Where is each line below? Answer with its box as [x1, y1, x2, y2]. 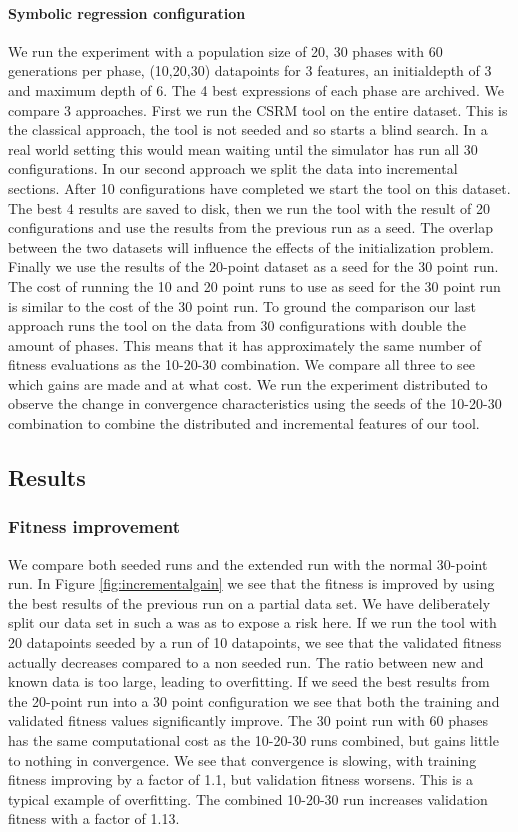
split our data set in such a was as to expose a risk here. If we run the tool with [8, 612, 497, 633]
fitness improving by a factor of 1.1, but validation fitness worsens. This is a [8, 769, 474, 790]
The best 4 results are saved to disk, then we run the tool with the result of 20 [8, 197, 491, 218]
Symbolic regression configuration [8, 2, 246, 23]
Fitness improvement [8, 514, 181, 539]
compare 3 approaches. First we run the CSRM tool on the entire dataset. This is [8, 99, 508, 120]
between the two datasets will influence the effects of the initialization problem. [8, 236, 494, 257]
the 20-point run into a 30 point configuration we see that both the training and [8, 690, 500, 711]
